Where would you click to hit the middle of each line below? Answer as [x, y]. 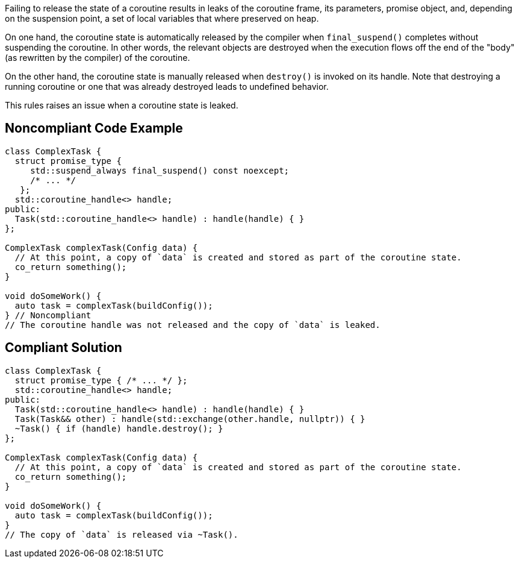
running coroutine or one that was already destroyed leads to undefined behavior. [167, 86]
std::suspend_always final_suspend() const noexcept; [160, 170]
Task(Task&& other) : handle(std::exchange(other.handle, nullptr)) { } [190, 419]
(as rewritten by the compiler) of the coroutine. [98, 58]
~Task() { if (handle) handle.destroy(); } [119, 428]
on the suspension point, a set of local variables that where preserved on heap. [162, 18]
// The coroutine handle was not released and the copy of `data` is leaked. [193, 325]
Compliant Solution [64, 348]
